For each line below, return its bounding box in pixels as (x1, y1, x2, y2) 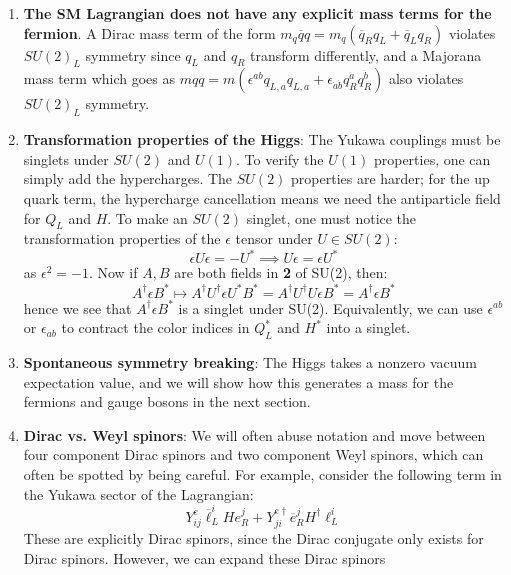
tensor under (235, 228, 313, 249)
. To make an (107, 207, 188, 228)
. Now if (88, 262, 138, 283)
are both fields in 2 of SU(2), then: (174, 262, 388, 283)
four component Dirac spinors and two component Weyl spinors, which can (23, 444, 484, 465)
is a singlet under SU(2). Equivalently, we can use (178, 297, 483, 318)
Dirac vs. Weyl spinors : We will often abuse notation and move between (23, 424, 486, 445)
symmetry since (85, 44, 181, 65)
